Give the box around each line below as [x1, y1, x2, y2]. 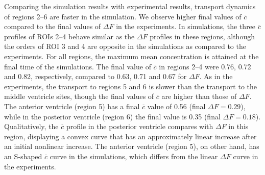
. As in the [199, 71, 233, 82]
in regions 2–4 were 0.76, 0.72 [159, 61, 251, 71]
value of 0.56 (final [147, 101, 206, 111]
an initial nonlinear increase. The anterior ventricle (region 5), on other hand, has [4, 141, 259, 152]
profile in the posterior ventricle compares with [66, 121, 213, 132]
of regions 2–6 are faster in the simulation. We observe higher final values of [4, 11, 242, 21]
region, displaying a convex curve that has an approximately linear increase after [4, 131, 257, 141]
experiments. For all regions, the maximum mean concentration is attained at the [4, 51, 259, 61]
